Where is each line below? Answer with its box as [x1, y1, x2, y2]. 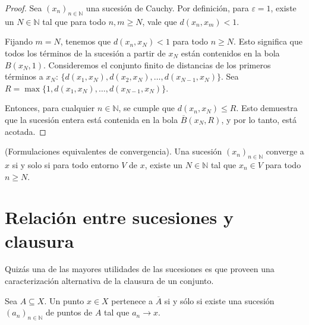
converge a [266, 145, 304, 157]
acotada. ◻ [5, 125, 46, 137]
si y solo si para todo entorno [12, 158, 119, 171]
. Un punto [44, 294, 84, 307]
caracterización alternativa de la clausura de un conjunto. [5, 274, 214, 287]
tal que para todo [42, 15, 106, 27]
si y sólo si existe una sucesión [164, 294, 275, 307]
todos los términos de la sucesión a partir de [5, 46, 166, 59]
